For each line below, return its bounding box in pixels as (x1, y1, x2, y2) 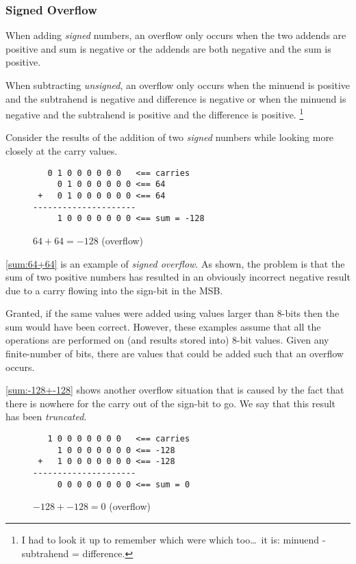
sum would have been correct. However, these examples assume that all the (5, 319, 321, 333)
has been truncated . (5, 409, 87, 424)
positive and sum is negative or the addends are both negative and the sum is (5, 41, 331, 55)
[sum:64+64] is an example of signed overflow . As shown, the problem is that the (5, 256, 345, 270)
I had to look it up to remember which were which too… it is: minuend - (21, 532, 326, 546)
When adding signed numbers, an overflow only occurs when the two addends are (5, 28, 346, 42)
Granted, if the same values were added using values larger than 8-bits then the (5, 306, 340, 320)
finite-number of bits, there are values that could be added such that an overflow (5, 346, 344, 361)
